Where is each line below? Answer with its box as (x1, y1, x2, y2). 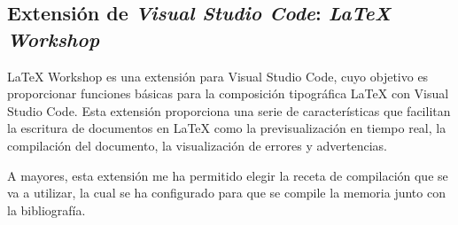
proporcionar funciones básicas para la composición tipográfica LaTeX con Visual (7, 84, 449, 103)
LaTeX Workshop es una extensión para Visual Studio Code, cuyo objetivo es (7, 66, 429, 85)
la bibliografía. (7, 200, 86, 219)
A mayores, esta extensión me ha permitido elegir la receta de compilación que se (7, 166, 448, 184)
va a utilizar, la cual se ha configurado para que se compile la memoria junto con (7, 183, 446, 202)
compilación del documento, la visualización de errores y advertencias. (7, 136, 387, 154)
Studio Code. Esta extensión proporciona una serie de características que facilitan (7, 101, 451, 120)
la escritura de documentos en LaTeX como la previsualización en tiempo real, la (7, 119, 446, 137)
